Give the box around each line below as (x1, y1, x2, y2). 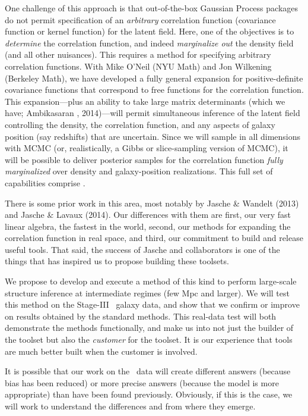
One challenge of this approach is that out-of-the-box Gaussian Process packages (5, 2, 299, 14)
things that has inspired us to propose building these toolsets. (5, 255, 229, 267)
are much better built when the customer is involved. (5, 345, 198, 357)
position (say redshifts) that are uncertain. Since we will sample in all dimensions (5, 130, 301, 142)
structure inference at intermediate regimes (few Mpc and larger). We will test (5, 286, 290, 299)
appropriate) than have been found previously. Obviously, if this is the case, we (5, 388, 293, 401)
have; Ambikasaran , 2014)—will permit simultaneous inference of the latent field (5, 107, 300, 119)
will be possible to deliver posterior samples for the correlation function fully (5, 153, 283, 165)
